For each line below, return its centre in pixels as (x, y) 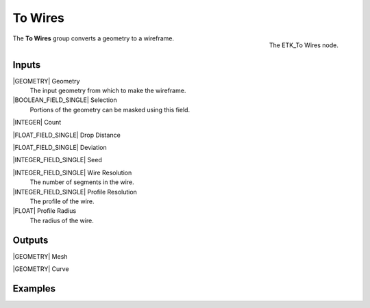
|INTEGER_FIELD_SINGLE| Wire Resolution (72, 172)
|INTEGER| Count (37, 123)
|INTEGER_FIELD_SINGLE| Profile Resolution (75, 192)
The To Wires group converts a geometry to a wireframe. (94, 38)
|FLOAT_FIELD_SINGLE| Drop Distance (67, 135)
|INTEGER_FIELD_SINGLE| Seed (57, 160)
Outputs (30, 240)
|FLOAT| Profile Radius (45, 211)
